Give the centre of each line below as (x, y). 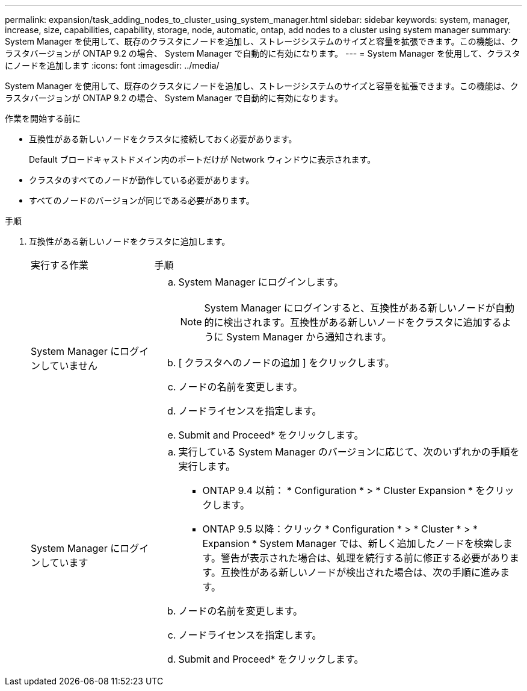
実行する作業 (60, 265)
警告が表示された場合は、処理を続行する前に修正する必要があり (365, 558)
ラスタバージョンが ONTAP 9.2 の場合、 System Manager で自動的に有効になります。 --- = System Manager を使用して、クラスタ (263, 53)
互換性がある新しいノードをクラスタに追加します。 (130, 241)
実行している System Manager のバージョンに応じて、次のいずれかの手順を (349, 452)
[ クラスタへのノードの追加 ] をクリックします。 (286, 363)
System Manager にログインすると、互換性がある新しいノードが (350, 308)
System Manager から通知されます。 (309, 337)
